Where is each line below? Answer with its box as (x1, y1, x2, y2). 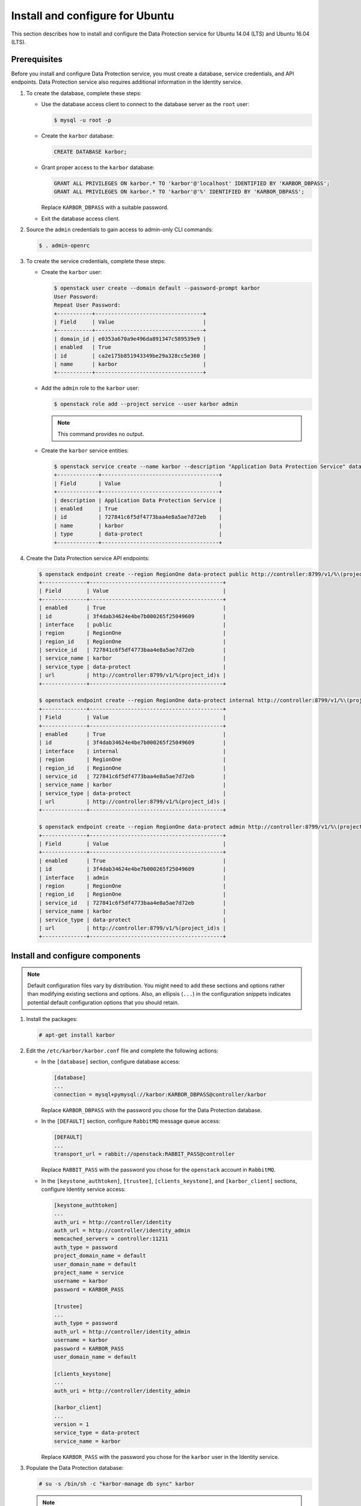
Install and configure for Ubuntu (11, 9, 174, 22)
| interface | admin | (39, 874, 226, 881)
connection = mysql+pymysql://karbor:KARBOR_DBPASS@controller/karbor (54, 1091, 267, 1098)
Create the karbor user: (41, 269, 102, 276)
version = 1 (54, 1421, 90, 1428)
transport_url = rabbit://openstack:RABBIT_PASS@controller (54, 1151, 235, 1158)
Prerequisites (11, 54, 63, 64)
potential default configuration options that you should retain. (27, 999, 179, 1006)
